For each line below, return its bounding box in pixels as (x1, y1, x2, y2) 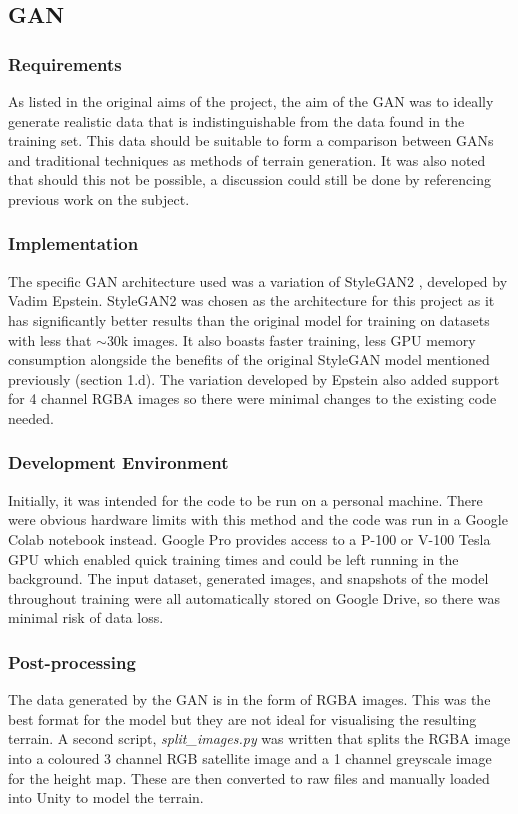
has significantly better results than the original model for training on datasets (8, 309, 490, 330)
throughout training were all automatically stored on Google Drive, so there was (8, 587, 500, 608)
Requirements (8, 51, 122, 76)
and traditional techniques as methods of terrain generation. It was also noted (8, 149, 486, 170)
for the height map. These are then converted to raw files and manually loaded (8, 767, 490, 788)
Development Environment (8, 450, 229, 475)
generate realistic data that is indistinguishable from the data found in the (8, 110, 465, 131)
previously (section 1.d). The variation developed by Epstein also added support (8, 368, 500, 389)
